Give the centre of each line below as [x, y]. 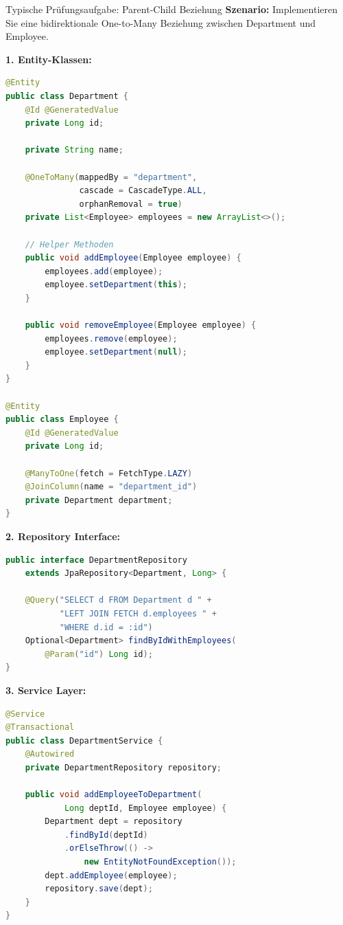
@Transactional [40, 727]
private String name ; [74, 150]
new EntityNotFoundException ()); [160, 862]
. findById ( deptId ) [106, 835]
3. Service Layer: [46, 690]
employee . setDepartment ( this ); [116, 285]
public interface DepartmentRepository [96, 560]
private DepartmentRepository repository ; [123, 767]
